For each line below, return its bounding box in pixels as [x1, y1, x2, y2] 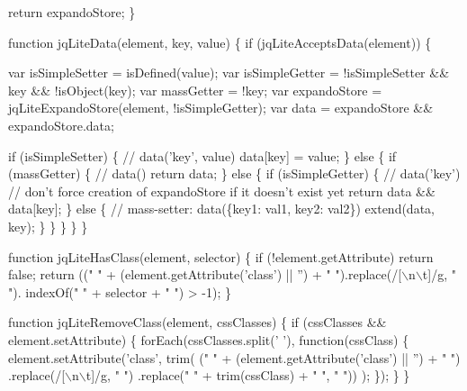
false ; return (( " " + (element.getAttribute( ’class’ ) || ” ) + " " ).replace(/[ [8, 265, 402, 284]
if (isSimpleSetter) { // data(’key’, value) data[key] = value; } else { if [8, 146, 397, 165]
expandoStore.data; [8, 115, 114, 134]
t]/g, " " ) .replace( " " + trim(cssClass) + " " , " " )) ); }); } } [85, 366, 410, 385]
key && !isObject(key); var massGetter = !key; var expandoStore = [8, 80, 382, 99]
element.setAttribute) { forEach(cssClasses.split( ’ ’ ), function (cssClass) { [8, 330, 409, 349]
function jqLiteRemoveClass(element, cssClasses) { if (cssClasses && [8, 313, 387, 332]
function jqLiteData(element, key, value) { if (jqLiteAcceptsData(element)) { [8, 32, 432, 51]
